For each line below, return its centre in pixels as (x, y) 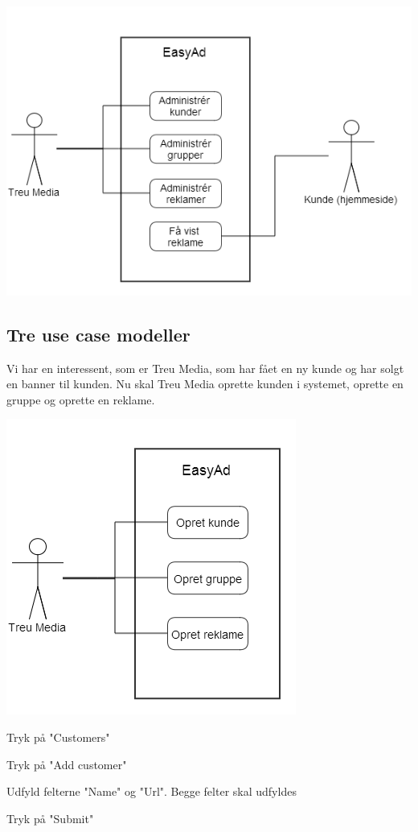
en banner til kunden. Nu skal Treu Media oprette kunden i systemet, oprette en (205, 384)
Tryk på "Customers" (58, 737)
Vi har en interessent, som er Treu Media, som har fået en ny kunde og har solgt (205, 368)
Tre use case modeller (98, 334)
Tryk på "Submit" (50, 818)
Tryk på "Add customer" (67, 764)
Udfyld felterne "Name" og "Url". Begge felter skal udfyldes (152, 791)
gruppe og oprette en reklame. (81, 399)
